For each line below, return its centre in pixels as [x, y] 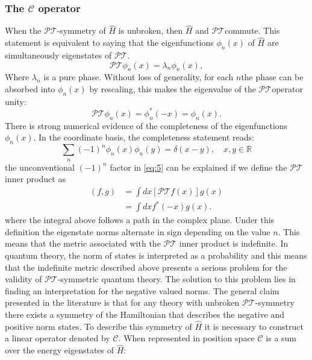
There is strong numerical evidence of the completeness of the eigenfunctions [146, 125]
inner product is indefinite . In [234, 243]
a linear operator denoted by [58, 338]
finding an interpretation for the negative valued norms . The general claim [142, 290]
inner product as [35, 179]
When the [23, 30]
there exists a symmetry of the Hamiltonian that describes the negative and [145, 314]
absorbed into [30, 89]
